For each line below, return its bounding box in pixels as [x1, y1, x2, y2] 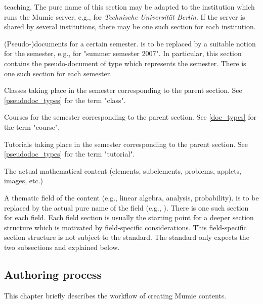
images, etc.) [4, 175, 43, 186]
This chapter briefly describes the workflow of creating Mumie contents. [4, 290, 227, 300]
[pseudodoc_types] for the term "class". [4, 94, 126, 105]
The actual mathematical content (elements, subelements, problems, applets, [4, 165, 241, 176]
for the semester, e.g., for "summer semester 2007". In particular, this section [4, 48, 242, 59]
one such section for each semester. [4, 68, 112, 78]
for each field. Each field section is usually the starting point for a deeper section [4, 212, 254, 223]
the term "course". [4, 121, 60, 132]
